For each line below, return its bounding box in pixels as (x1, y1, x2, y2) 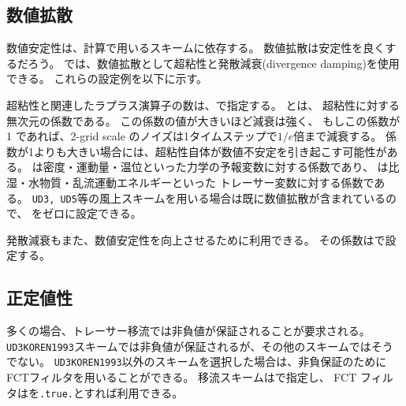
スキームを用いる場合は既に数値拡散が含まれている (121, 189, 386, 206)
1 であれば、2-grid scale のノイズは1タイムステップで (6, 128, 277, 144)
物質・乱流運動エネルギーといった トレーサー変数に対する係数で (39, 173, 374, 190)
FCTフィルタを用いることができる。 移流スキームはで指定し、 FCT (6, 369, 357, 386)
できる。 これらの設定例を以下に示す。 (6, 70, 207, 87)
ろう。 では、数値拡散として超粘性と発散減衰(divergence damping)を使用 (28, 54, 400, 71)
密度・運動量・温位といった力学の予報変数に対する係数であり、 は (43, 158, 389, 175)
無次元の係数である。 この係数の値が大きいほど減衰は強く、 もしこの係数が (6, 112, 400, 129)
